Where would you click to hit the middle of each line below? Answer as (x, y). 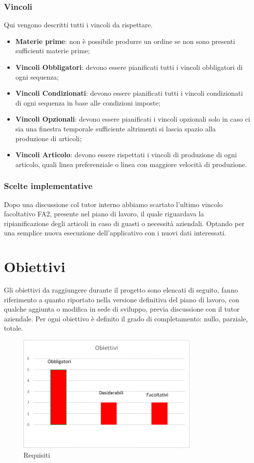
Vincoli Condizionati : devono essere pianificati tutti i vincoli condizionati (129, 93)
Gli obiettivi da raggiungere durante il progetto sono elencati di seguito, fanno (121, 290)
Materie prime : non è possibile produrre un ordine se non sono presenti (125, 41)
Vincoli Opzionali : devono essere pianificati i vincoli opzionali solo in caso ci (133, 119)
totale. (13, 328)
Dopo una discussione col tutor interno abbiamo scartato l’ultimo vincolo (113, 204)
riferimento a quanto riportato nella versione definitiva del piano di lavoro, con (122, 299)
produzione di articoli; (48, 138)
